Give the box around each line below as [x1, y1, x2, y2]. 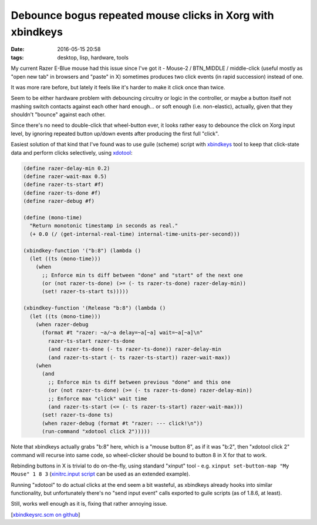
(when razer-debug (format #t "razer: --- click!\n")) [42, 420, 203, 426]
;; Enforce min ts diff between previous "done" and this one [48, 379, 231, 385]
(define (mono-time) [23, 214, 82, 220]
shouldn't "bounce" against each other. [11, 111, 106, 118]
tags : [11, 53, 24, 61]
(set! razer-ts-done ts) [42, 412, 114, 419]
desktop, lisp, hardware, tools [57, 53, 129, 61]
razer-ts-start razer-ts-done [48, 337, 135, 344]
